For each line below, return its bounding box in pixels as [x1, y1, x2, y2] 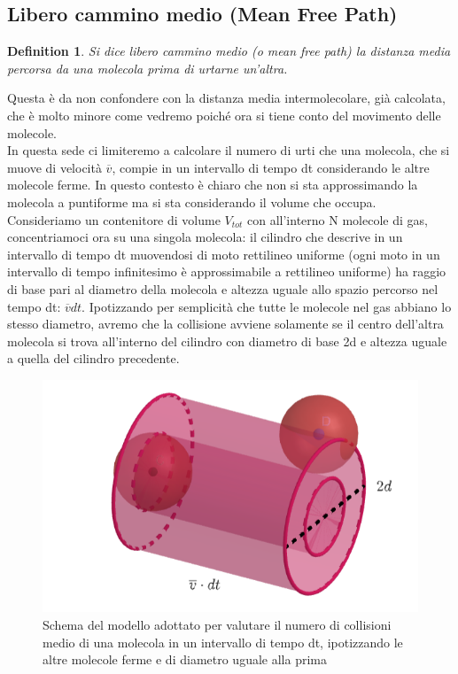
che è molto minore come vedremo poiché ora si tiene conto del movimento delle [7, 105, 441, 124]
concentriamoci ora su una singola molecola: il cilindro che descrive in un [7, 228, 403, 246]
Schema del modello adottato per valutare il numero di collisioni [43, 615, 392, 633]
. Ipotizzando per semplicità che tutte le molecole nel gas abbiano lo [82, 297, 452, 315]
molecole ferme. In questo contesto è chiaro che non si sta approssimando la [7, 175, 418, 194]
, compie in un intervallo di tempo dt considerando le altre [112, 158, 430, 176]
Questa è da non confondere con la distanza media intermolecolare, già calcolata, [7, 89, 446, 107]
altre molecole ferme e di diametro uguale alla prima [43, 650, 327, 669]
